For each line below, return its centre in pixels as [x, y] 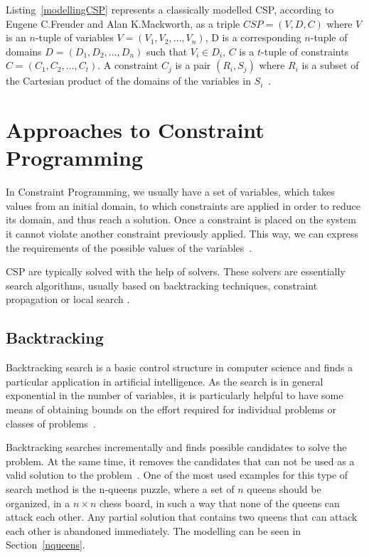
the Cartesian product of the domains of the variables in [128, 81]
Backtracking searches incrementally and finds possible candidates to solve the [176, 447]
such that [167, 51]
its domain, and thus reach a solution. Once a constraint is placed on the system [181, 219]
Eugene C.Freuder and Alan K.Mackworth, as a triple [123, 23]
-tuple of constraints [305, 51]
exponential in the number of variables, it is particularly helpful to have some [175, 395]
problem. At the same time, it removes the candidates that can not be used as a [180, 461]
